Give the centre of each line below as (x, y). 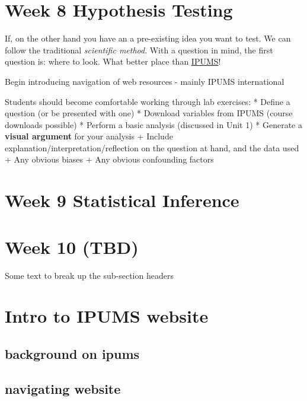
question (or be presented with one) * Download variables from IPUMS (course (149, 113)
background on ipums (72, 353)
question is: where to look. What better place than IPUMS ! (113, 61)
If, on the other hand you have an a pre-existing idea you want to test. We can (148, 38)
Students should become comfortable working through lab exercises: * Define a (148, 101)
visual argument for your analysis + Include (89, 136)
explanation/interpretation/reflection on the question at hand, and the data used (152, 147)
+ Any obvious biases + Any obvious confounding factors (109, 159)
